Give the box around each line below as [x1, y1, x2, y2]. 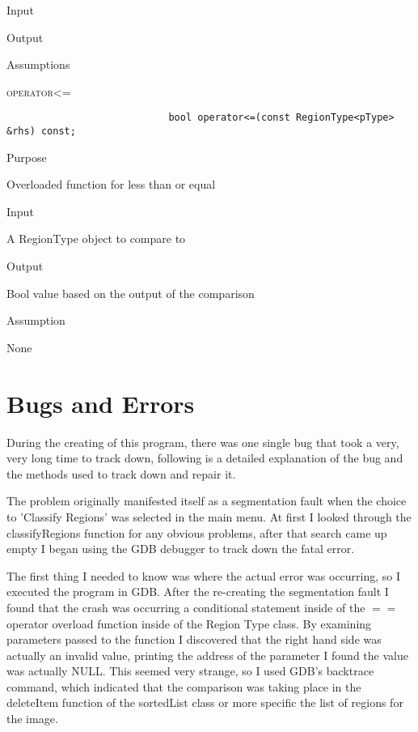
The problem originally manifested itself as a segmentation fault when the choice [6, 492, 407, 509]
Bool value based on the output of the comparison [6, 284, 255, 301]
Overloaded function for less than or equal [6, 176, 216, 193]
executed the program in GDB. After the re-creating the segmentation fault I [6, 583, 389, 600]
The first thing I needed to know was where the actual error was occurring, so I [6, 567, 401, 584]
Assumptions [6, 56, 70, 73]
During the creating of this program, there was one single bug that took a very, [6, 433, 399, 450]
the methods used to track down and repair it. [6, 465, 236, 482]
